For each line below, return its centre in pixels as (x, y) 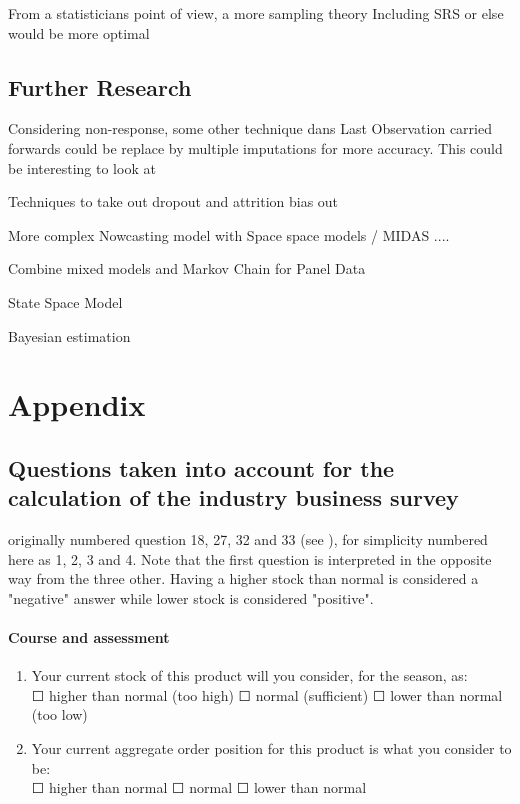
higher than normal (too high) (141, 694)
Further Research (100, 86)
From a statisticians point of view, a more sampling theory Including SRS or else (256, 13)
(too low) (59, 714)
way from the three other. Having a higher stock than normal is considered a (243, 578)
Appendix (77, 404)
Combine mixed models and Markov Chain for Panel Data (187, 268)
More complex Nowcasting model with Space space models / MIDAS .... (229, 234)
